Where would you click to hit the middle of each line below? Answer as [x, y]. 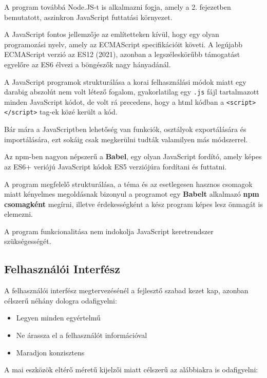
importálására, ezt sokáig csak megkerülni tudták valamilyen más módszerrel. [126, 139]
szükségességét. [28, 241]
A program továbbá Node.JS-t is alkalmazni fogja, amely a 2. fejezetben [118, 7]
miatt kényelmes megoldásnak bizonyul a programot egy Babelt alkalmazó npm [132, 194]
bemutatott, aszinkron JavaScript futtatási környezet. [88, 17]
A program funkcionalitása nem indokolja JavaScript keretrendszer [109, 231]
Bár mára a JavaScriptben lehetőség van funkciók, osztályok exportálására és [125, 129]
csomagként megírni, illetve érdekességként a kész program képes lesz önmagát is [133, 204]
